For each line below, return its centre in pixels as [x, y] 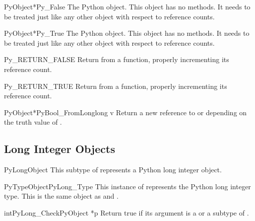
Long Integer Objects [60, 149]
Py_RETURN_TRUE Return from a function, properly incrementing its [116, 86]
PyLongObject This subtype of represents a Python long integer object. [113, 170]
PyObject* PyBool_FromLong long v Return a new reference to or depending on [126, 112]
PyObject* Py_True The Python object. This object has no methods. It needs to [127, 33]
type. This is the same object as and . [61, 196]
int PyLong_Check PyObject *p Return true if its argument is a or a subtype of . [127, 212]
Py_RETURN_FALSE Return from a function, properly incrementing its [117, 59]
